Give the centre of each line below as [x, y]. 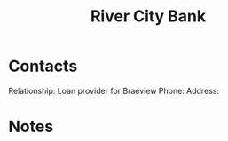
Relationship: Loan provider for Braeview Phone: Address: [114, 90]
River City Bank [148, 16]
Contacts [43, 66]
